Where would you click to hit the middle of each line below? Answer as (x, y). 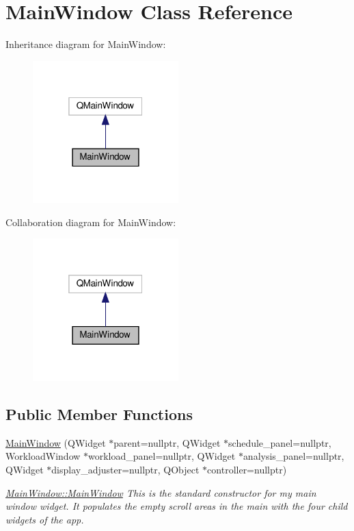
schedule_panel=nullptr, (280, 442)
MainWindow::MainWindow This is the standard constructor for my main (161, 492)
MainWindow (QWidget (56, 442)
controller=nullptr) (247, 470)
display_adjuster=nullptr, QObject (125, 470)
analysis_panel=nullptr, (294, 456)
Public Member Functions (99, 414)
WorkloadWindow (43, 456)
